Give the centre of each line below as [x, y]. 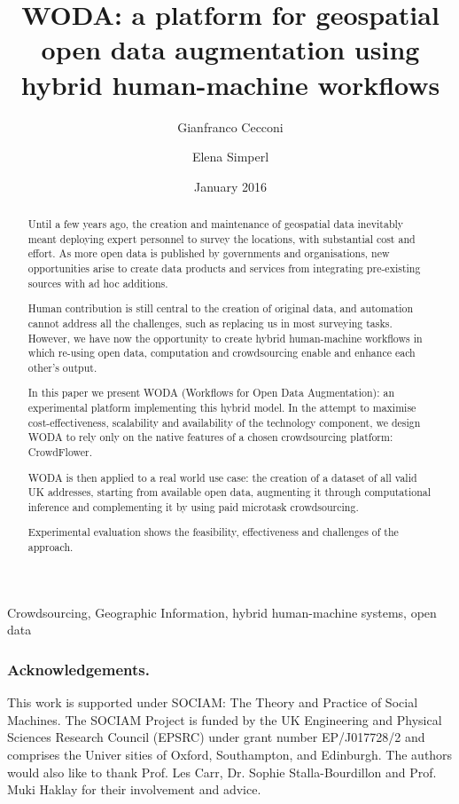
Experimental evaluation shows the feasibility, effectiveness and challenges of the [213, 532]
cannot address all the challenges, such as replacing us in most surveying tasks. [210, 323]
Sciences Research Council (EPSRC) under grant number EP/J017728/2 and [216, 737]
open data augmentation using [230, 49]
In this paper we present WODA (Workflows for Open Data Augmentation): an [211, 393]
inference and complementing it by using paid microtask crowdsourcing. [193, 506]
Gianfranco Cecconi [230, 126]
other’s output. [62, 367]
